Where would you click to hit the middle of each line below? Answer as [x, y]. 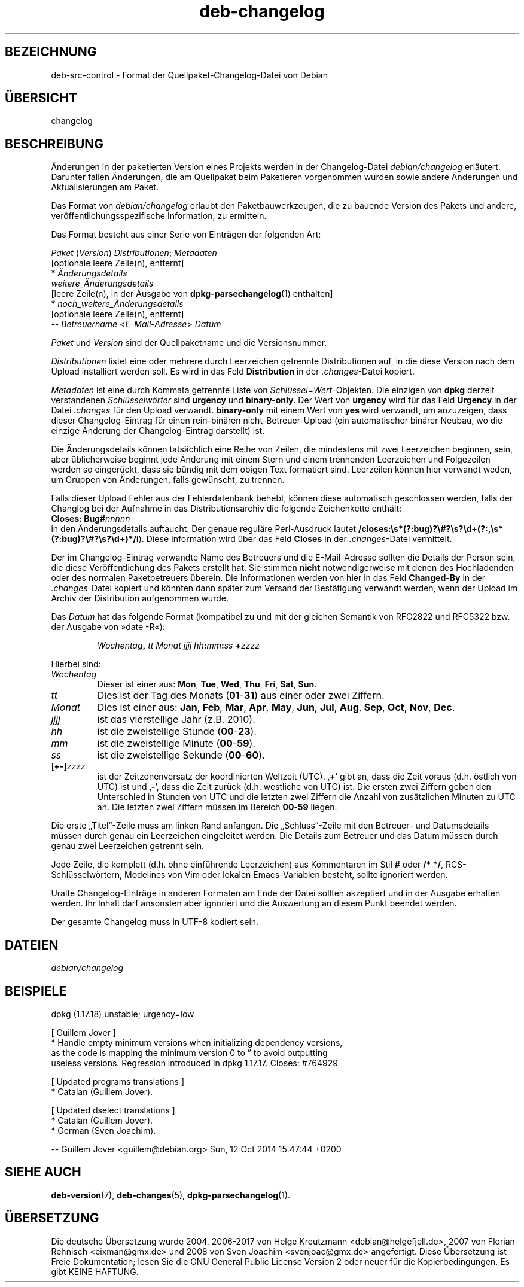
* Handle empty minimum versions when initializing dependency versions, [197, 1042]
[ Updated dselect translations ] [113, 1110]
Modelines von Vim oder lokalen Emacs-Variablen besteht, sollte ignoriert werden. [286, 875]
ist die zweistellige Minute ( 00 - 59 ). [176, 743]
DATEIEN [32, 945]
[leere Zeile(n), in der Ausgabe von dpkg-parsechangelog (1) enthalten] [192, 294]
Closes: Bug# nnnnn [91, 519]
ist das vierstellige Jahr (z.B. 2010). [176, 719]
